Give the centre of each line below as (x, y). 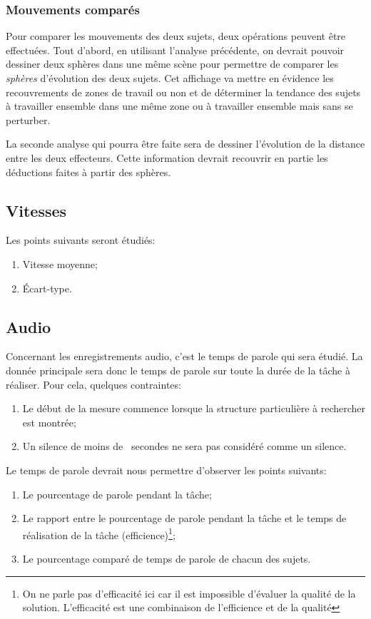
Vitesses (36, 210)
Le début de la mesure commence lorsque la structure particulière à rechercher (194, 408)
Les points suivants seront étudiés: (81, 240)
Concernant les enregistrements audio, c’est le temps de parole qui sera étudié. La (184, 356)
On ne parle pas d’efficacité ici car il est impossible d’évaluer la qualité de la (189, 593)
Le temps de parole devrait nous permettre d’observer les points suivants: (166, 470)
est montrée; (49, 422)
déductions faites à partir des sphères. (88, 172)
